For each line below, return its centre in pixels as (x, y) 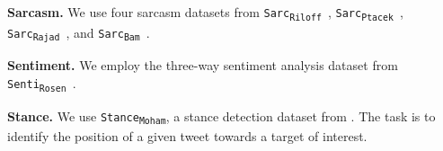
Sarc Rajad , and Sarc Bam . (79, 33)
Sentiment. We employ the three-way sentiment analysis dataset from (203, 65)
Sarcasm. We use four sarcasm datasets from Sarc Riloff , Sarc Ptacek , (205, 13)
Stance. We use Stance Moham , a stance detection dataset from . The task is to (221, 116)
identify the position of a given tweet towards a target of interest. (187, 136)
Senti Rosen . (42, 83)
